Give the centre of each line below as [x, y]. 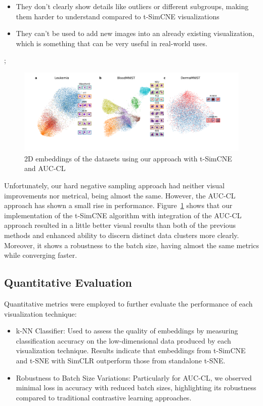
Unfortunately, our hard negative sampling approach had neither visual [114, 185]
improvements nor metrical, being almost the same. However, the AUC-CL [120, 195]
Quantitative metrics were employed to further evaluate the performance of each [128, 303]
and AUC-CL [45, 168]
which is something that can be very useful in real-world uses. [112, 43]
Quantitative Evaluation [68, 282]
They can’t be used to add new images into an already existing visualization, [135, 33]
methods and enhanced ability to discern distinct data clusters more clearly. [122, 235]
